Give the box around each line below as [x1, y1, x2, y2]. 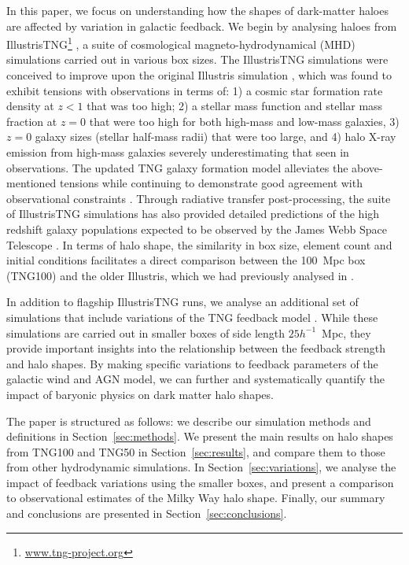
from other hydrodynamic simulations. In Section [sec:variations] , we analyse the [6, 459, 396, 475]
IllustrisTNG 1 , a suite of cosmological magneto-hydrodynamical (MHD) [6, 34, 356, 52]
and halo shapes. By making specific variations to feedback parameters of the [6, 355, 378, 371]
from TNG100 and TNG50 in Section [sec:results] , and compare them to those [6, 443, 385, 460]
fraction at [6, 113, 57, 129]
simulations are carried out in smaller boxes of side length [6, 324, 286, 341]
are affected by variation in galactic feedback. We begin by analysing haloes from [6, 17, 397, 34]
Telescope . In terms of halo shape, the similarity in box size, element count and [6, 236, 392, 253]
